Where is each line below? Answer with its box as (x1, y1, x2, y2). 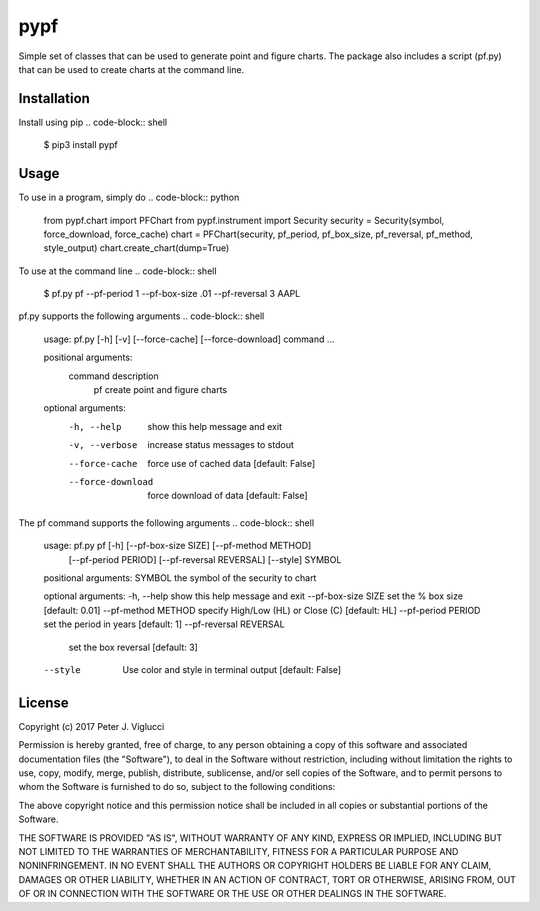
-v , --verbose (68, 440, 138, 451)
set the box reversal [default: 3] (68, 641, 199, 653)
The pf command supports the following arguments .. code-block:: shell (18, 516, 315, 529)
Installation (18, 90, 90, 107)
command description (68, 370, 159, 382)
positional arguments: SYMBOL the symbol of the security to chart (43, 571, 317, 584)
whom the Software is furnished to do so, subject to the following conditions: (18, 781, 336, 793)
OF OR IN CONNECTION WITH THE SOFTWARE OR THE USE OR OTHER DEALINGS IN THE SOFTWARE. (18, 888, 447, 900)
